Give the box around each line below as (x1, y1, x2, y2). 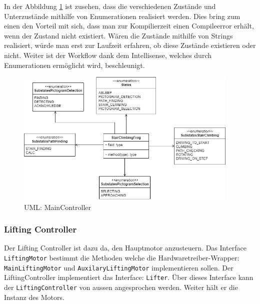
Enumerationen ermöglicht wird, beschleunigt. (4, 59, 145, 70)
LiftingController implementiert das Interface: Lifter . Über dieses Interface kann (4, 272, 253, 282)
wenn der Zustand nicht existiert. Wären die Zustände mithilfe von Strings (4, 30, 233, 40)
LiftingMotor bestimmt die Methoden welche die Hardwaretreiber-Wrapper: (4, 252, 239, 263)
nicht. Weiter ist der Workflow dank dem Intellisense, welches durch (4, 49, 212, 60)
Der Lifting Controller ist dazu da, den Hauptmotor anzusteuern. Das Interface (4, 242, 246, 253)
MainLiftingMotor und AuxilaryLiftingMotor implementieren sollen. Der (4, 262, 233, 272)
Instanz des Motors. (4, 291, 64, 302)
